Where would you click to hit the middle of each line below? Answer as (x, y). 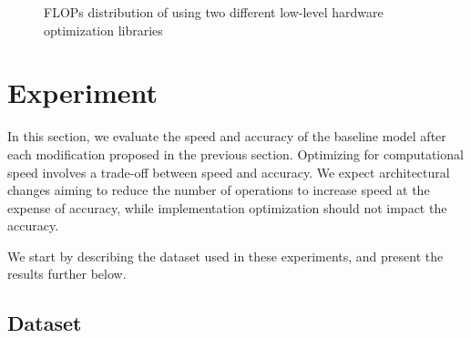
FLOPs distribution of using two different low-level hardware (214, 12)
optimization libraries (103, 30)
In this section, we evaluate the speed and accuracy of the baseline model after (227, 136)
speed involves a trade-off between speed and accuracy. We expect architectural (229, 172)
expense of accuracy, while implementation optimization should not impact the (227, 207)
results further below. (67, 274)
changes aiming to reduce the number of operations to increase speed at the (219, 190)
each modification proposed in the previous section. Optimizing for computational (235, 154)
